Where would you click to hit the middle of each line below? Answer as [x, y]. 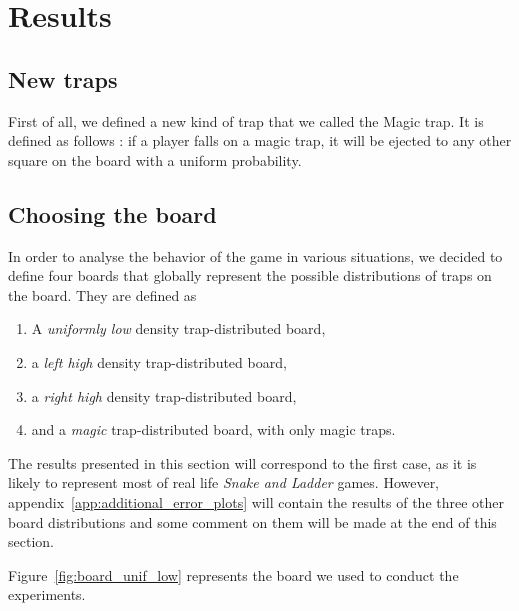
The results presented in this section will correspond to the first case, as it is [242, 462]
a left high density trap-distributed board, [159, 361]
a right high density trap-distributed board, [164, 395]
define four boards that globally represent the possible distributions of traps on [250, 275]
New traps [63, 78]
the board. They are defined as [102, 294]
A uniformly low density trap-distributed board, [178, 328]
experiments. [47, 594]
